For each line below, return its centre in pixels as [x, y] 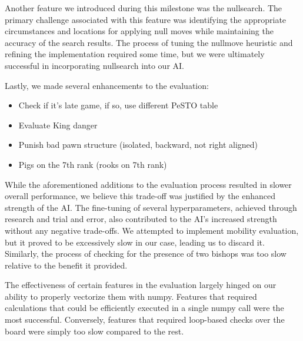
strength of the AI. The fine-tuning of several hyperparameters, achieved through [151, 207]
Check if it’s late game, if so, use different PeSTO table [118, 105]
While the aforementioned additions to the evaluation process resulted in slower [148, 184]
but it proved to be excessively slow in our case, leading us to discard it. [135, 242]
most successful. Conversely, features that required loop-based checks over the [145, 320]
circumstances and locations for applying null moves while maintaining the [139, 31]
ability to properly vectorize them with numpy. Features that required [131, 296]
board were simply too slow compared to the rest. [94, 331]
